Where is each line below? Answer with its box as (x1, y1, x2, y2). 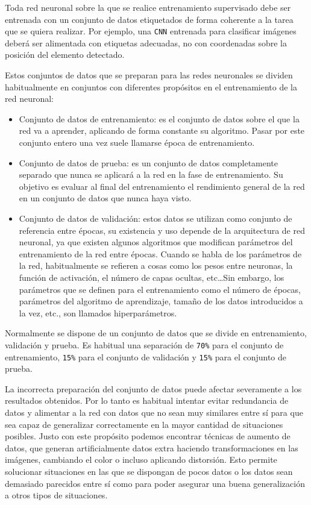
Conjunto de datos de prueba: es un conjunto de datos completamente (19, 156, 278, 169)
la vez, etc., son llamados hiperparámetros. (19, 306, 177, 319)
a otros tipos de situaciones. (5, 489, 108, 501)
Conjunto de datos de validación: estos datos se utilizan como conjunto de (19, 212, 292, 224)
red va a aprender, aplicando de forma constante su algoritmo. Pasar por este (19, 124, 305, 137)
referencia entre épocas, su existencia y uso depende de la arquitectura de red (19, 224, 305, 236)
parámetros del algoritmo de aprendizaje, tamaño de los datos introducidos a (19, 295, 303, 307)
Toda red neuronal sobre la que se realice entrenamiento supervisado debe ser (5, 1, 291, 13)
